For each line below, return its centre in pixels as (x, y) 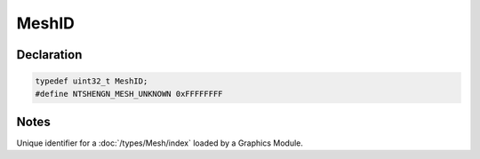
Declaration (49, 55)
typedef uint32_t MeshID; (92, 81)
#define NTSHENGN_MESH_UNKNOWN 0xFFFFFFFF (129, 94)
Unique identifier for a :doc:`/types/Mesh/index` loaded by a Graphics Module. (160, 143)
